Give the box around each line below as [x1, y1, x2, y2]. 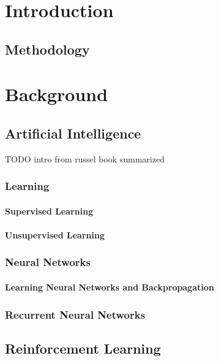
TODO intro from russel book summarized [5, 152, 165, 165]
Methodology [5, 39, 90, 58]
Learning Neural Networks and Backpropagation [5, 280, 214, 293]
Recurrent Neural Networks [5, 306, 146, 322]
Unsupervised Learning [5, 228, 105, 241]
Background [5, 82, 108, 107]
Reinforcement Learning [5, 338, 161, 357]
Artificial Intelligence [5, 123, 141, 142]
